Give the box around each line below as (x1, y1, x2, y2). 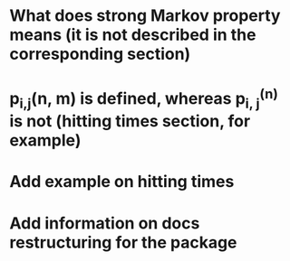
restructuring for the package (9, 232, 237, 253)
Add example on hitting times (9, 172, 235, 192)
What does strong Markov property (9, 5, 281, 26)
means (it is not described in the (9, 24, 256, 45)
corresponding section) (9, 44, 191, 64)
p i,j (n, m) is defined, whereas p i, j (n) (9, 85, 279, 113)
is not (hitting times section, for (9, 111, 251, 132)
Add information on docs (9, 213, 200, 233)
